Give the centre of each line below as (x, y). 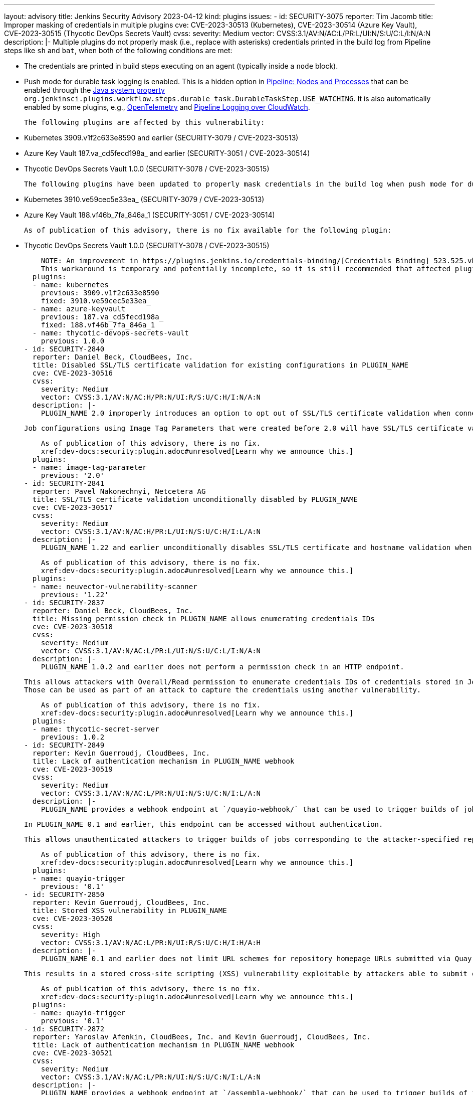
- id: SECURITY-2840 (64, 349)
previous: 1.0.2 (73, 737)
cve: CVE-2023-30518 (73, 627)
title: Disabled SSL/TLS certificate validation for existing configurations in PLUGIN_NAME (220, 365)
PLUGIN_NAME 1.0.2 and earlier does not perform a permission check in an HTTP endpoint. (222, 667)
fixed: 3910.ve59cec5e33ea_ (96, 301)
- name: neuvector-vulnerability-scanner (115, 587)
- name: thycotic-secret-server (96, 729)
